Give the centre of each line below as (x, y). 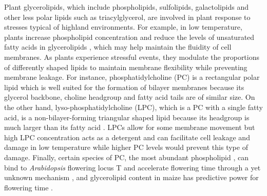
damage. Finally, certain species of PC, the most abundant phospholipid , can (127, 157)
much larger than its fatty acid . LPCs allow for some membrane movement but (130, 127)
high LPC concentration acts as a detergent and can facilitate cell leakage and (127, 137)
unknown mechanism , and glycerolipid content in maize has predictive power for (131, 177)
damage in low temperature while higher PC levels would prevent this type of (126, 147)
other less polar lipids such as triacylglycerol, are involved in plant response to (127, 17)
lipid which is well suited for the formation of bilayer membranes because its (124, 87)
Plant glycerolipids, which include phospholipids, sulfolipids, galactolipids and (127, 7)
